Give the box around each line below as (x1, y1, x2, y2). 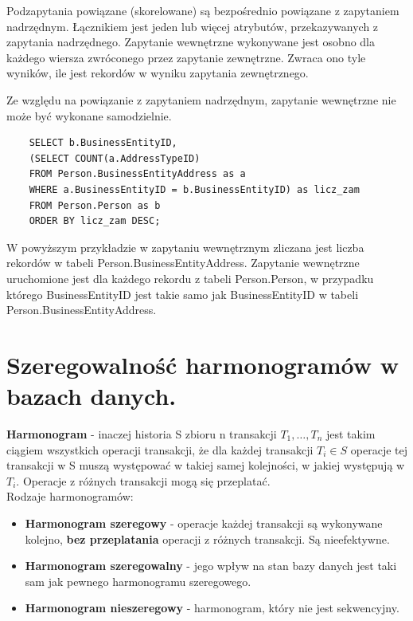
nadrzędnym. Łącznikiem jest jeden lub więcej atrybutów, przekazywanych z (6, 18, 379, 34)
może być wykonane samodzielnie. (6, 107, 172, 124)
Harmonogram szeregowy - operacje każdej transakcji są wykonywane (25, 514, 383, 531)
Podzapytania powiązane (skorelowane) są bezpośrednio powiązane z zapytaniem (6, 2, 399, 18)
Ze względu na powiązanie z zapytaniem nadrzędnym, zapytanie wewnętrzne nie (6, 91, 396, 108)
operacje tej (350, 441, 407, 458)
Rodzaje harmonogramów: (6, 488, 134, 505)
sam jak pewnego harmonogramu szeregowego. (25, 572, 251, 589)
